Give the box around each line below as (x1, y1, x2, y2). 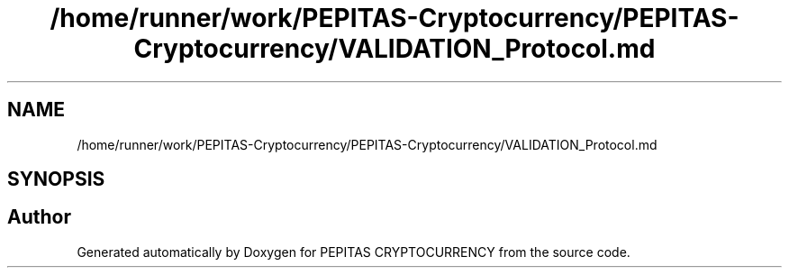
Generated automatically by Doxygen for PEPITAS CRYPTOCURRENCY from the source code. (77, 243, 630, 260)
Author (7, 206, 71, 229)
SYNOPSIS (7, 168, 105, 191)
